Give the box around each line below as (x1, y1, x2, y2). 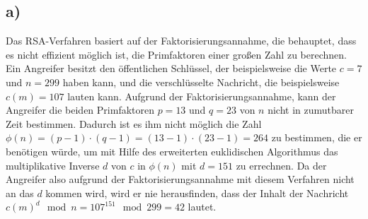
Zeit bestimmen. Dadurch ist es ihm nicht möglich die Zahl (6, 116, 262, 131)
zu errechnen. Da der (236, 158, 327, 172)
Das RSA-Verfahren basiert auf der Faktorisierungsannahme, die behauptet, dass (6, 33, 357, 48)
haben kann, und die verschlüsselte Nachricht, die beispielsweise (62, 74, 340, 89)
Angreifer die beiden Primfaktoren (6, 102, 154, 117)
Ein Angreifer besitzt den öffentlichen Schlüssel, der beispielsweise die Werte (6, 61, 337, 76)
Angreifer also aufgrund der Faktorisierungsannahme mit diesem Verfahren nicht (6, 172, 355, 187)
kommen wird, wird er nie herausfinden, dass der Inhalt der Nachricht (45, 185, 349, 200)
